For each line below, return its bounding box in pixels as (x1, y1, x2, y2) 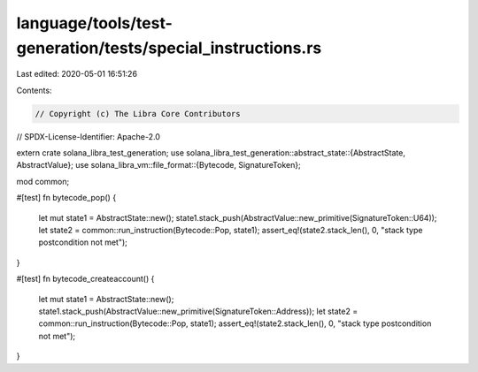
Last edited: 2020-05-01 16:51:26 (16, 69, 137, 80)
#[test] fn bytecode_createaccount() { (16, 274, 155, 285)
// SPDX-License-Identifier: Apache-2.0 (16, 131, 161, 141)
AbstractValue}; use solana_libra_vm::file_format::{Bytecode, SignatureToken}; (16, 160, 301, 171)
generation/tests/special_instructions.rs (16, 38, 322, 57)
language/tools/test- (16, 13, 173, 33)
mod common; (16, 176, 70, 186)
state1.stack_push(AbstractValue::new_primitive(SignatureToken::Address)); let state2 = (38, 306, 358, 316)
